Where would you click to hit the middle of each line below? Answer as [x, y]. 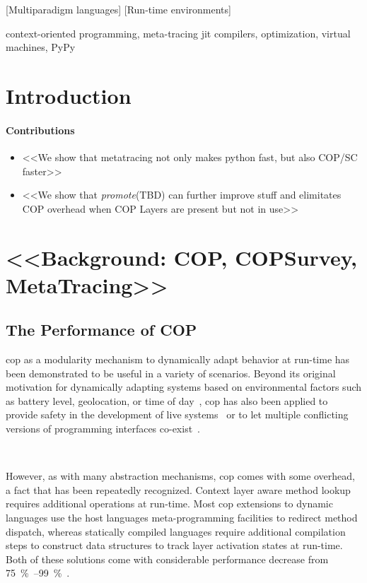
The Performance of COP [101, 330]
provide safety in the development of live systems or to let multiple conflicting [177, 414]
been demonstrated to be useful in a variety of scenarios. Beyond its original [171, 373]
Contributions [40, 130]
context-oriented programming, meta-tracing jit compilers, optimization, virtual [178, 33]
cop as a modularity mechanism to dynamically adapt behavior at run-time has [178, 359]
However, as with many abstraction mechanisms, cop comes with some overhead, [180, 476]
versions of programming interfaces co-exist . [103, 429]
